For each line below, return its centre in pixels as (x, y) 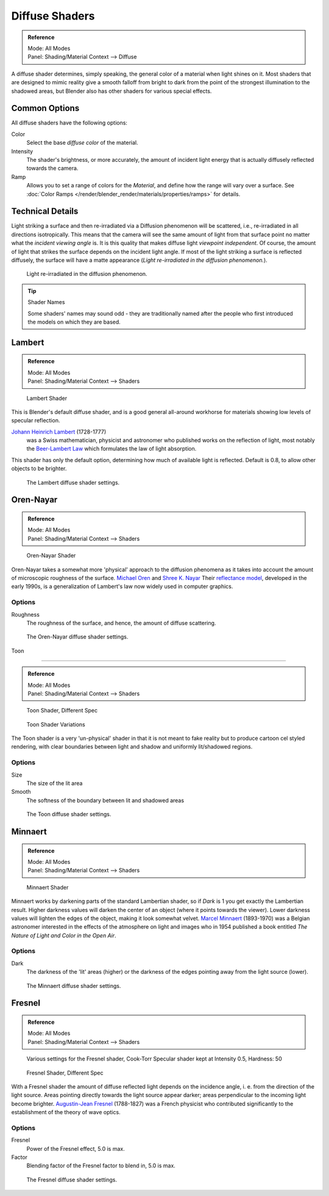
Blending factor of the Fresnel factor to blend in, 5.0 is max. (101, 1165)
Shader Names (46, 302)
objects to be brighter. (39, 469)
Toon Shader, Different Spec (62, 711)
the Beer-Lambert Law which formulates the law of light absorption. (111, 449)
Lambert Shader (47, 398)
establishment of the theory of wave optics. (66, 1112)
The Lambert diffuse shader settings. (73, 482)
